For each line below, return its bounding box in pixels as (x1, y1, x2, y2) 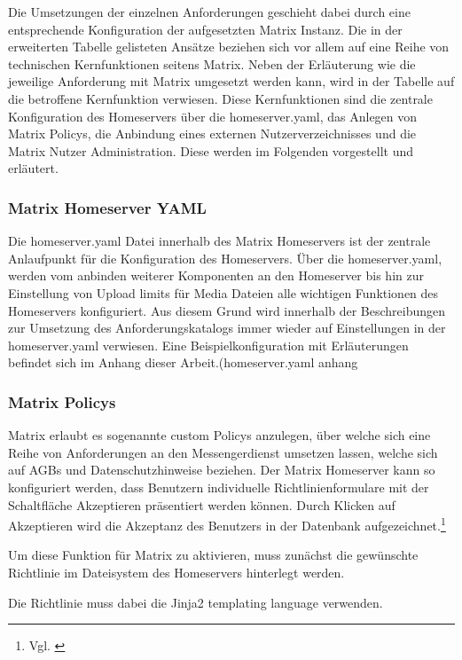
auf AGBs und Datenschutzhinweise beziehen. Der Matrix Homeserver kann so (8, 460, 435, 479)
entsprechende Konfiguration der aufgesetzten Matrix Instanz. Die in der (8, 20, 403, 38)
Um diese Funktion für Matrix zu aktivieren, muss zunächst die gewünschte (8, 546, 419, 564)
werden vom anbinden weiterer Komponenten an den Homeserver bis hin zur (8, 266, 424, 285)
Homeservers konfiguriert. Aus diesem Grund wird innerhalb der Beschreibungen (8, 301, 445, 319)
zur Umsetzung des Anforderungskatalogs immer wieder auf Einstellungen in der (8, 318, 446, 337)
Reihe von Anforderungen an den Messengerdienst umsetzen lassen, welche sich (8, 443, 438, 461)
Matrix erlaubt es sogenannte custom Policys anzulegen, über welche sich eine (8, 426, 431, 444)
